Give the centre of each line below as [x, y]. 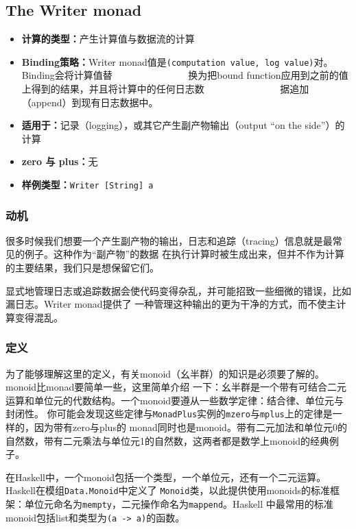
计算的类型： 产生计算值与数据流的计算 [108, 39]
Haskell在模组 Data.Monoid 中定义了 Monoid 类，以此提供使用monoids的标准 [168, 490]
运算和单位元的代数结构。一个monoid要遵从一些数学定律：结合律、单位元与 [175, 400]
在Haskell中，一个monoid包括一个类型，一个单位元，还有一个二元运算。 [166, 477]
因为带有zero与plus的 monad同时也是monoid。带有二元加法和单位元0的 [190, 427]
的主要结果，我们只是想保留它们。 [82, 268]
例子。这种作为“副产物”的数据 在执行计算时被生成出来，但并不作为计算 [184, 254]
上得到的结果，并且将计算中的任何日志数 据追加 [165, 89]
